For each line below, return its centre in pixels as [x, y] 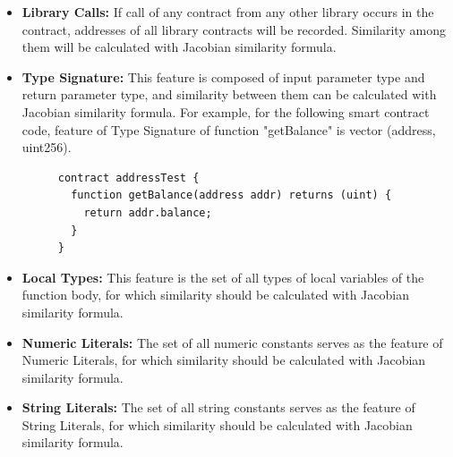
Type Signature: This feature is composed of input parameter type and [223, 76]
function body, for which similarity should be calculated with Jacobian [215, 295]
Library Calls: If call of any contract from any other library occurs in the [228, 12]
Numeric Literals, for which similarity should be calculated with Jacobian [224, 360]
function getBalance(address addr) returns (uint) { [231, 195]
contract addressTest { [128, 178]
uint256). [47, 147]
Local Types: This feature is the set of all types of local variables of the [223, 277]
